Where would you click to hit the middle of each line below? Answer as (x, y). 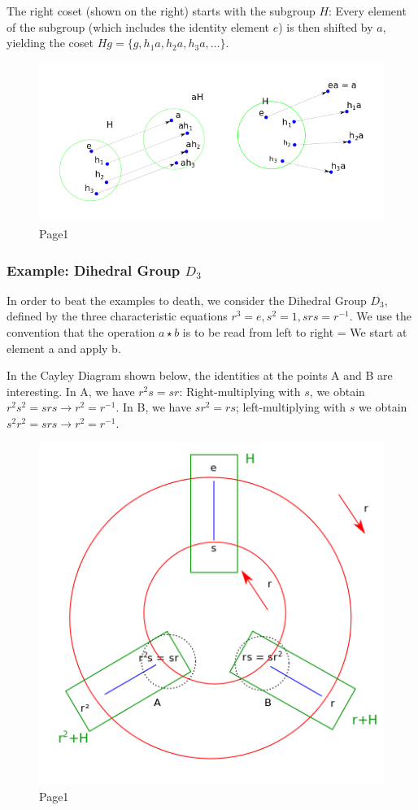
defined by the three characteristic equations (117, 316)
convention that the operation (81, 331)
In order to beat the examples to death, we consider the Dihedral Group (187, 300)
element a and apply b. (64, 348)
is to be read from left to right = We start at (295, 331)
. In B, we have (154, 407)
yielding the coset (50, 43)
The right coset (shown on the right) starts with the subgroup (161, 11)
